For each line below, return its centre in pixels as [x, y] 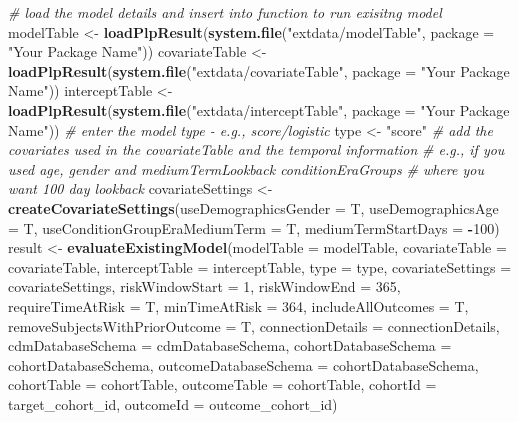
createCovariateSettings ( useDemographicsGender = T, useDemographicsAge [253, 207]
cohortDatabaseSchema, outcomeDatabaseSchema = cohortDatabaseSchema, [243, 364]
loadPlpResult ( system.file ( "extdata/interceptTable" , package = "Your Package [259, 109]
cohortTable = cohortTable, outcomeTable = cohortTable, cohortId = [222, 384]
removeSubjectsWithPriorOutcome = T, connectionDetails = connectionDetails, [254, 325]
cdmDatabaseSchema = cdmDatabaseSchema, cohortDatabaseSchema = [230, 345]
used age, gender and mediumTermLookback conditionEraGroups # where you [246, 168]
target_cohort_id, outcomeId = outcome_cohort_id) [173, 403]
